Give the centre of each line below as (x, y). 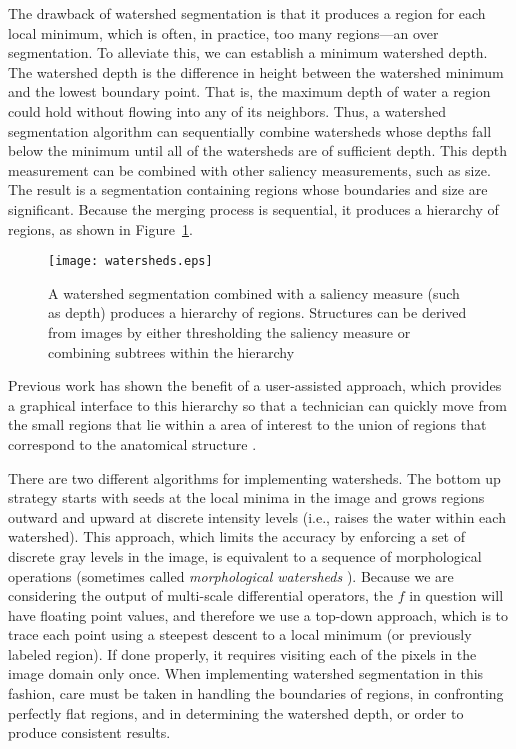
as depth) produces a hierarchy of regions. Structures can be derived (257, 312)
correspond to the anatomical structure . (132, 443)
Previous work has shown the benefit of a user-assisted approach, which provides (255, 385)
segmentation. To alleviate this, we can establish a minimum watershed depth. (248, 52)
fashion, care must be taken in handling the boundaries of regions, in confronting (256, 693)
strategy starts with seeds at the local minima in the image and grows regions (246, 497)
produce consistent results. (89, 732)
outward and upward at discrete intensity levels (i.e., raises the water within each (257, 516)
